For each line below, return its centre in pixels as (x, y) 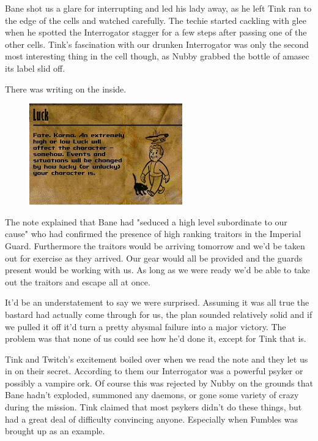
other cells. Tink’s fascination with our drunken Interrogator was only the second (157, 44)
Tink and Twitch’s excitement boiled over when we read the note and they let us (157, 359)
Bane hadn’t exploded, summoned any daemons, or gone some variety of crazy (152, 395)
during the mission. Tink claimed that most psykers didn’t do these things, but (153, 407)
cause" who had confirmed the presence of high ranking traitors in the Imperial (153, 234)
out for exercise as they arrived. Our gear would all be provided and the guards (154, 258)
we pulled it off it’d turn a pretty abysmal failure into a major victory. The (146, 326)
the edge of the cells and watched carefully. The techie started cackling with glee (156, 20)
